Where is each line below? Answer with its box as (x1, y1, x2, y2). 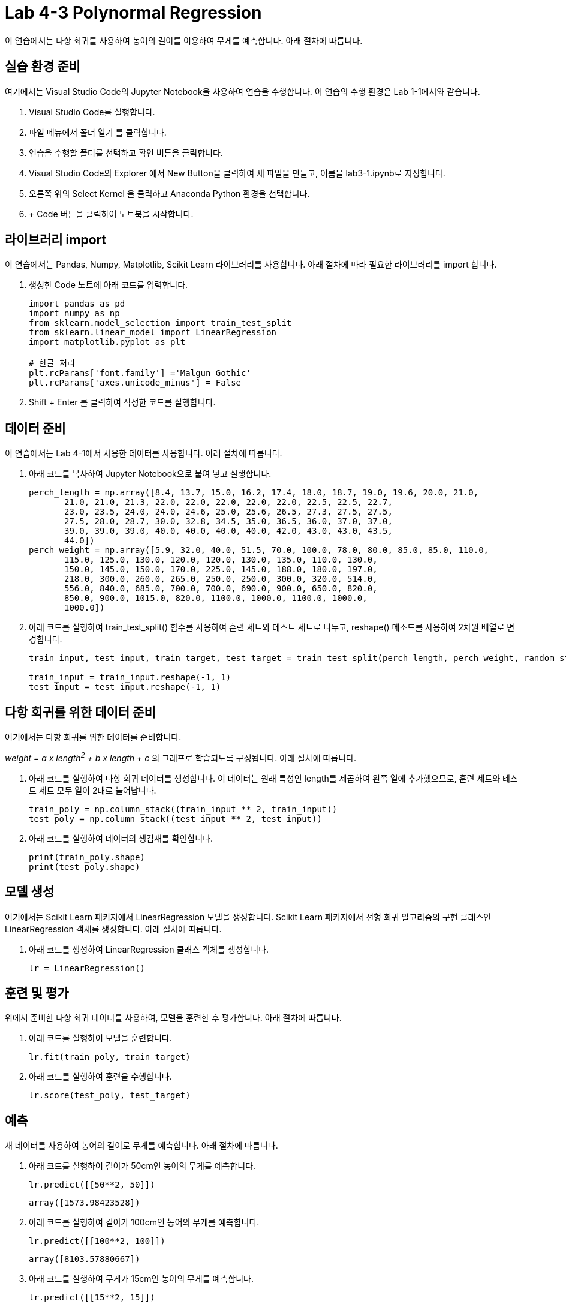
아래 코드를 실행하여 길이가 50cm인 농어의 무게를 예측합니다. (29, 1161, 256, 1171)
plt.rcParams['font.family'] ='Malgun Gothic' (29, 368, 251, 378)
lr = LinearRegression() (29, 963, 145, 973)
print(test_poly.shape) (29, 861, 140, 872)
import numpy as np (29, 308, 120, 319)
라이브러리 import (5, 232, 107, 248)
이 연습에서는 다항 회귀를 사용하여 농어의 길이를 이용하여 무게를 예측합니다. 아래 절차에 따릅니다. (5, 35, 363, 46)
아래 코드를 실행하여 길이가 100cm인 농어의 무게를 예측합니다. (29, 1217, 260, 1228)
